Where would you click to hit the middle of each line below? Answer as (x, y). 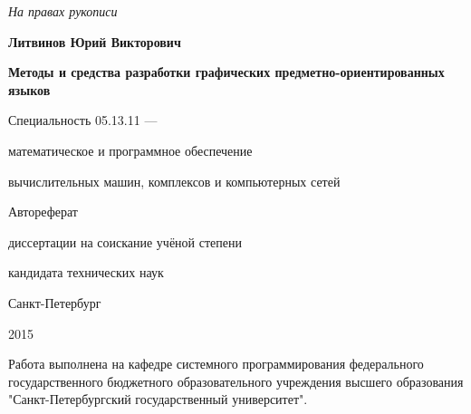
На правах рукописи (63, 11)
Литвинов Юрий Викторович (95, 41)
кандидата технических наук (86, 272)
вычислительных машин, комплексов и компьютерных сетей (174, 181)
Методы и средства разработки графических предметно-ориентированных (226, 72)
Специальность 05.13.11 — (83, 120)
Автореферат (43, 212)
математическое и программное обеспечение (130, 150)
